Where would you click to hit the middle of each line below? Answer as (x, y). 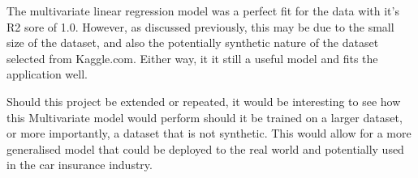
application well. (47, 74)
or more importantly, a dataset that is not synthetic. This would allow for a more (209, 133)
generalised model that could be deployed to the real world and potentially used (205, 148)
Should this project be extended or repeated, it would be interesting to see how (204, 101)
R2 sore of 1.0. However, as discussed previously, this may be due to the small (200, 26)
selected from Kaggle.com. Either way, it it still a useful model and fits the (192, 58)
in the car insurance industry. (80, 165)
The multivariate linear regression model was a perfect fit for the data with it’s (203, 11)
